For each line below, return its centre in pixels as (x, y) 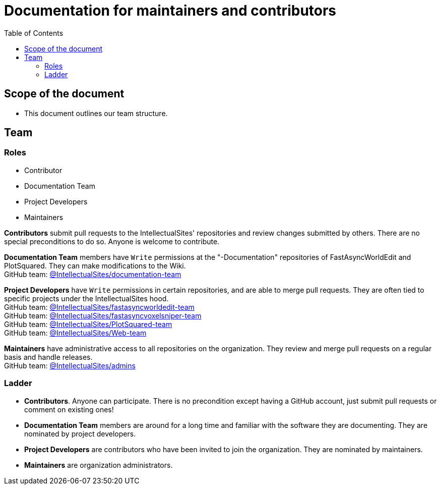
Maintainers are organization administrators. (99, 465)
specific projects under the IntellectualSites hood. (86, 298)
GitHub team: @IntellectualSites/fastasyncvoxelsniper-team (103, 315)
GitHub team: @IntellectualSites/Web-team (75, 333)
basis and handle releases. (48, 357)
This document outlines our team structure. (96, 113)
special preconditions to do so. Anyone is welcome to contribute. (112, 241)
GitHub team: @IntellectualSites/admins (70, 365)
